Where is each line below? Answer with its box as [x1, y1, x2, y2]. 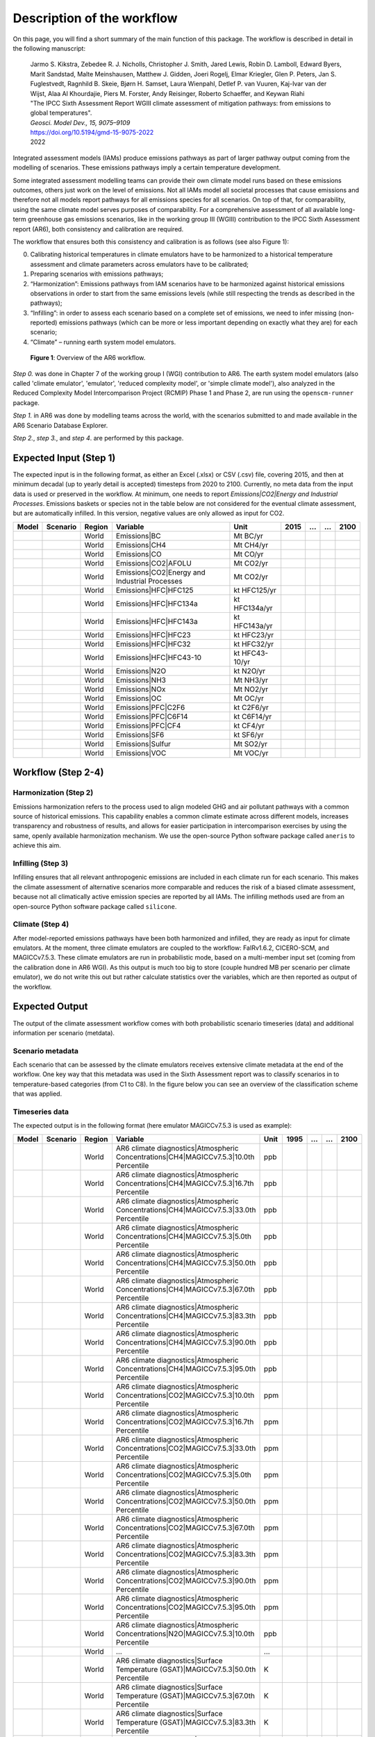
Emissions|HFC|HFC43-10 [115, 652, 201, 662]
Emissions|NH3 [115, 675, 167, 684]
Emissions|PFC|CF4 [115, 721, 181, 730]
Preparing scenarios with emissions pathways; [30, 270, 164, 278]
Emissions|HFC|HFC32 [115, 639, 191, 649]
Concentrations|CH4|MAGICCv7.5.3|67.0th [115, 1284, 255, 1294]
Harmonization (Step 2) [12, 788, 94, 798]
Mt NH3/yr [233, 675, 269, 684]
